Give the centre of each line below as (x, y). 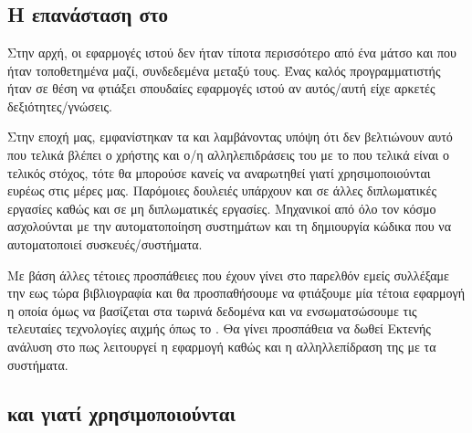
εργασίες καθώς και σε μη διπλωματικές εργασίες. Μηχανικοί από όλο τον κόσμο (222, 208)
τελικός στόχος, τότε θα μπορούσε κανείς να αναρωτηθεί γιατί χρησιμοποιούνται (219, 172)
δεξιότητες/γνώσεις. (60, 106)
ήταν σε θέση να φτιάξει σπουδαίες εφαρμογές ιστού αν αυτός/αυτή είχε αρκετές (221, 88)
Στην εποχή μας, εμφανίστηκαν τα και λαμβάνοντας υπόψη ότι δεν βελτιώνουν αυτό (230, 137)
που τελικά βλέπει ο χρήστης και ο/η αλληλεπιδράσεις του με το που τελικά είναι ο (228, 154)
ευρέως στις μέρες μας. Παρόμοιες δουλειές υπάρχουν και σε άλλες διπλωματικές (222, 190)
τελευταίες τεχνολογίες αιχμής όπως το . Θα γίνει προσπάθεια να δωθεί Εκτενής (219, 328)
